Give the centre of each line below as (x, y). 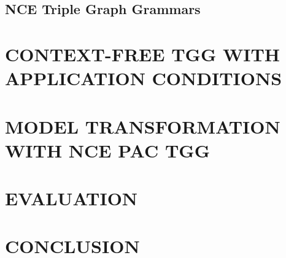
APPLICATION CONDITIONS (144, 78)
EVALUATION (71, 198)
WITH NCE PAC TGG (107, 150)
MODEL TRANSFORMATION (143, 126)
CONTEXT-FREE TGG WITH (143, 54)
